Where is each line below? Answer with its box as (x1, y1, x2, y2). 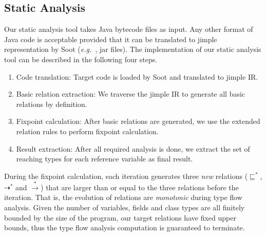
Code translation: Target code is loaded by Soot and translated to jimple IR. (16, 71, 258, 82)
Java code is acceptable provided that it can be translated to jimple (4, 33, 217, 44)
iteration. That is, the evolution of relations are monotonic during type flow (4, 192, 242, 203)
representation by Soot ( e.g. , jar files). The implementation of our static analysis (4, 44, 261, 55)
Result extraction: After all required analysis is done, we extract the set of (16, 143, 250, 154)
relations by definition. (16, 98, 87, 109)
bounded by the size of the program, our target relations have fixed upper (4, 212, 236, 223)
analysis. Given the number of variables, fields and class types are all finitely (4, 202, 245, 213)
